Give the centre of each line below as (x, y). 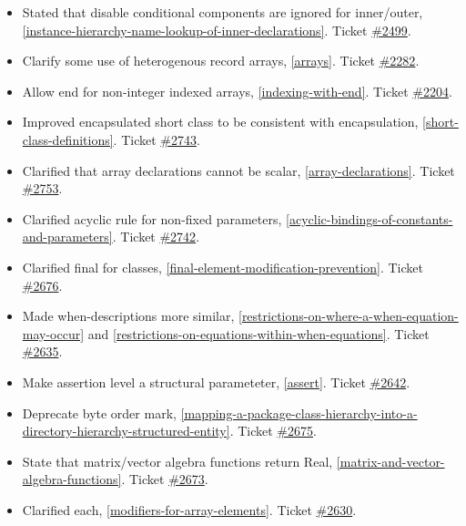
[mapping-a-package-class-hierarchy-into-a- (299, 413)
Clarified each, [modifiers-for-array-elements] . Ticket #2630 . (189, 509)
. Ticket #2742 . (156, 237)
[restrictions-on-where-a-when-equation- (348, 316)
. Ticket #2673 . (165, 479)
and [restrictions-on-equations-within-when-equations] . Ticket (258, 333)
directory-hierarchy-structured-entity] (126, 431)
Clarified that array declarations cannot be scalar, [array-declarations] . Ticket (238, 170)
